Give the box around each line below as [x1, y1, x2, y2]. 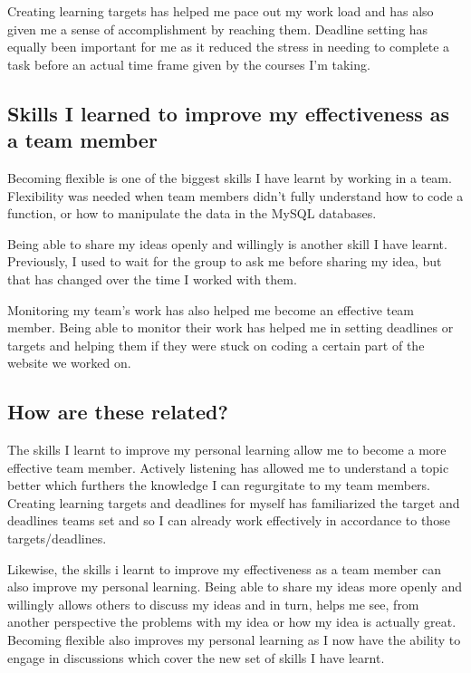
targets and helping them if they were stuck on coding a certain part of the [7, 335, 425, 354]
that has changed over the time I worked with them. [7, 269, 297, 288]
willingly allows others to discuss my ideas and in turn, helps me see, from [7, 594, 419, 613]
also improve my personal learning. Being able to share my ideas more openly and [7, 577, 462, 596]
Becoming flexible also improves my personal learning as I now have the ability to [7, 630, 461, 649]
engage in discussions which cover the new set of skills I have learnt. [7, 648, 385, 667]
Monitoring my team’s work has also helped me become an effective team [7, 300, 415, 319]
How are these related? [7, 398, 228, 426]
